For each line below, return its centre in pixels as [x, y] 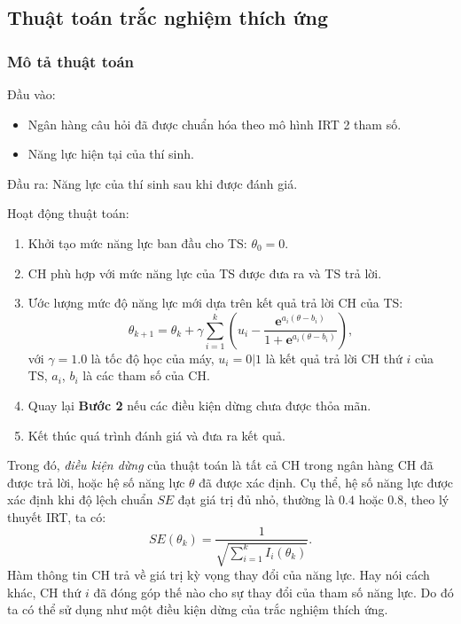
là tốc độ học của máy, [152, 358]
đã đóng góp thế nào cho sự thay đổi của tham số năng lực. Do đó [273, 592]
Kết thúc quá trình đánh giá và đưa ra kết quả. [157, 435]
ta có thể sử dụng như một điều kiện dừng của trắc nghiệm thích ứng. [198, 609]
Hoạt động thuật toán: [68, 213]
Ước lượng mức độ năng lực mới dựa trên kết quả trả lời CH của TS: [215, 303]
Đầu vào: [31, 94]
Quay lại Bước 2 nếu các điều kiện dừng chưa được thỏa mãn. [199, 405]
